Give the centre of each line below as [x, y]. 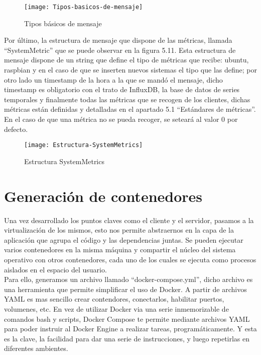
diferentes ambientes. [36, 348]
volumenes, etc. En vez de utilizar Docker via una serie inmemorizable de [116, 308]
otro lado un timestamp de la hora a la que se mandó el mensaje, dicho [113, 79]
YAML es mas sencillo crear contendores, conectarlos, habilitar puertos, [114, 299]
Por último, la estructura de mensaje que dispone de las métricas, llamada [118, 40]
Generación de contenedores [103, 196]
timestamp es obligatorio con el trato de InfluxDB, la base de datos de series [122, 89]
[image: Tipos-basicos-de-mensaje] [84, 7]
